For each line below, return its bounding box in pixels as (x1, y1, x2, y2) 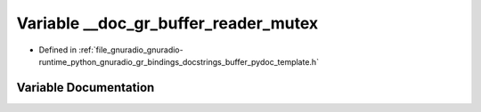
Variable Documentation (16, 80, 155, 95)
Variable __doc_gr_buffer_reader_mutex (16, 13, 319, 33)
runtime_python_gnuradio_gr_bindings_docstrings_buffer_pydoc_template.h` (38, 56, 320, 67)
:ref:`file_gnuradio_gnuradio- (78, 44, 183, 55)
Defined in (38, 44, 77, 55)
